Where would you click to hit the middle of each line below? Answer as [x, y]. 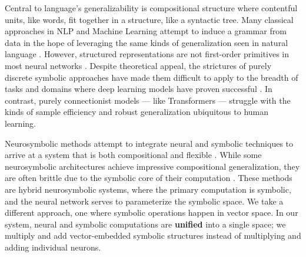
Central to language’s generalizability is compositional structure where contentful [151, 8]
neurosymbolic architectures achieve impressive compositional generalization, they [152, 166]
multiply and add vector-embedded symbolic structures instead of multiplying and [153, 235]
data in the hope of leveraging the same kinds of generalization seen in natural [147, 42]
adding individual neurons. [53, 247]
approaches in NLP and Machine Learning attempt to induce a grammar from [146, 31]
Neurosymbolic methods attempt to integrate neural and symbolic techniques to [149, 143]
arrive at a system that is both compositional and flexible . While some [133, 155]
